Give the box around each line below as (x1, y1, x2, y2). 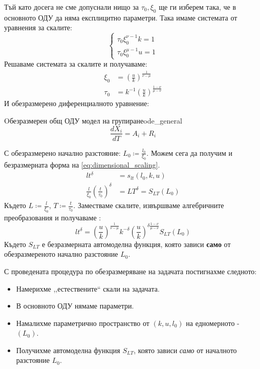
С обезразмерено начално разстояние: (4, 147, 121, 158)
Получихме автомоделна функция (16, 344, 120, 355)
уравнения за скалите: (4, 22, 72, 33)
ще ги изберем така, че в (159, 2, 236, 12)
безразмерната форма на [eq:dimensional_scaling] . (4, 159, 160, 170)
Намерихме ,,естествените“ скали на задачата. (16, 283, 160, 294)
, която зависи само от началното (134, 344, 237, 355)
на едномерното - (186, 317, 240, 328)
